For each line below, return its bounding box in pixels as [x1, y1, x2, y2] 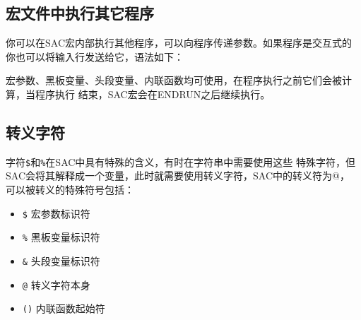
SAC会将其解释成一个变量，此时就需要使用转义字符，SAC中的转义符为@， [6, 168, 350, 183]
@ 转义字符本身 [22, 277, 90, 292]
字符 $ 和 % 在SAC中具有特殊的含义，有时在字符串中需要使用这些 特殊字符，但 [6, 154, 356, 169]
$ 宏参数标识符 [22, 206, 90, 220]
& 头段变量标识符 [22, 253, 100, 268]
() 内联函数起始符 [22, 301, 105, 316]
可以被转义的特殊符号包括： [6, 182, 134, 197]
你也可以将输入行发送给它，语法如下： [6, 49, 184, 64]
